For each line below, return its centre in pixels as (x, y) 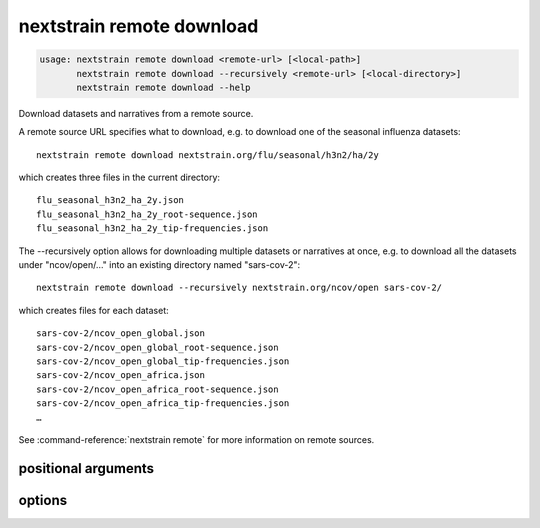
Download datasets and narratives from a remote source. (136, 113)
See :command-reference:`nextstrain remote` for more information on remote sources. (196, 439)
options (43, 500)
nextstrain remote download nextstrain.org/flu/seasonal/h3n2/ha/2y (207, 154)
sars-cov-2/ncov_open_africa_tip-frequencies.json (163, 403)
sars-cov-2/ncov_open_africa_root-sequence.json (157, 389)
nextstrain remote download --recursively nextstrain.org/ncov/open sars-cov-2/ (239, 288)
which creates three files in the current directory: (119, 177)
